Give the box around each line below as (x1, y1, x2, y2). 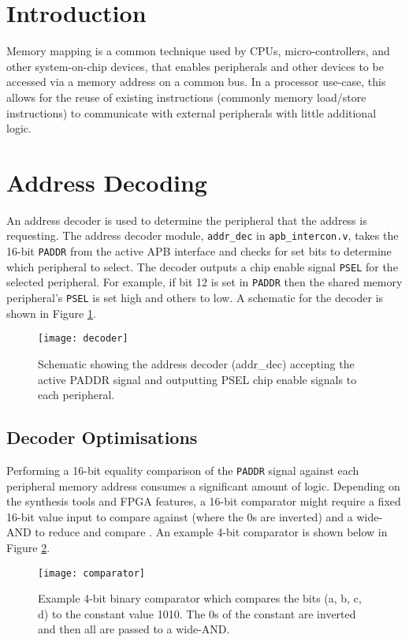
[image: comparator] (38, 567, 146, 579)
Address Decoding (6, 166, 207, 198)
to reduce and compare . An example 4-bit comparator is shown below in (35, 524, 388, 540)
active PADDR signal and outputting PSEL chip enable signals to (38, 371, 357, 387)
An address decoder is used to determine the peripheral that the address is (6, 211, 367, 228)
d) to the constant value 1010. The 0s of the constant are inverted (38, 605, 356, 621)
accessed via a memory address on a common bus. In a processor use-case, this (6, 73, 386, 90)
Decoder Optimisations (6, 425, 198, 450)
